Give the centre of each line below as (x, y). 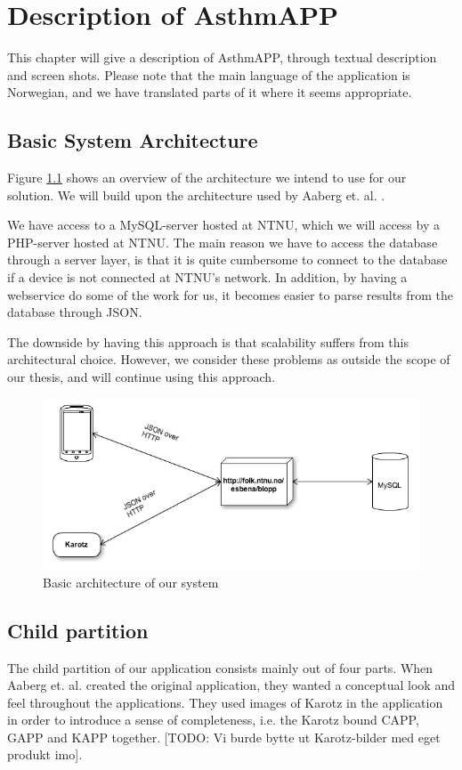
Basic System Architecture (133, 140)
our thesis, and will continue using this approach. (142, 377)
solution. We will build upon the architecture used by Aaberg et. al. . (196, 195)
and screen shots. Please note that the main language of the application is (209, 74)
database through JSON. (75, 312)
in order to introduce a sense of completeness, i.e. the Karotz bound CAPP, (213, 720)
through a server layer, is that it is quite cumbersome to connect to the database (227, 259)
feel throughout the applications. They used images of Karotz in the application (225, 702)
